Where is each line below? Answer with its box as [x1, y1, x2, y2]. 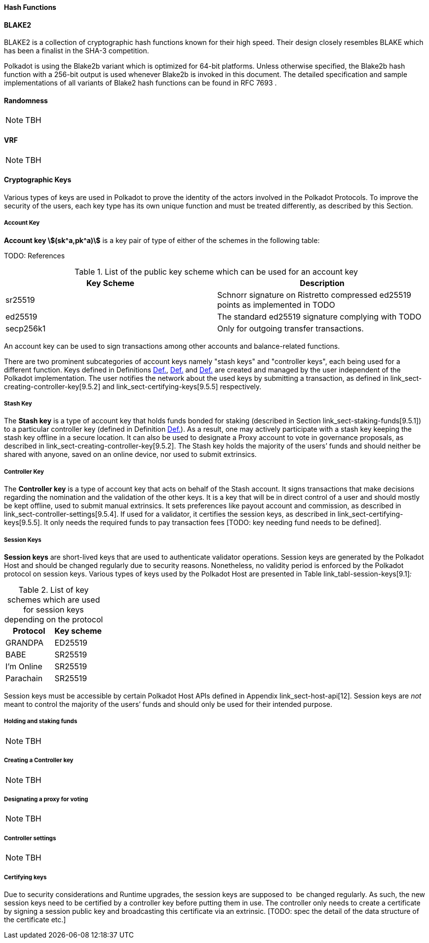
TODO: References [4, 251, 65, 260]
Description [300, 278, 345, 288]
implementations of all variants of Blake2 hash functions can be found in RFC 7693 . [4, 79, 277, 87]
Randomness [4, 96, 48, 105]
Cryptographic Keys [4, 175, 72, 184]
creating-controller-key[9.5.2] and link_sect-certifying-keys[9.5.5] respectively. [4, 382, 262, 391]
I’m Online [5, 661, 42, 671]
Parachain [5, 673, 43, 683]
